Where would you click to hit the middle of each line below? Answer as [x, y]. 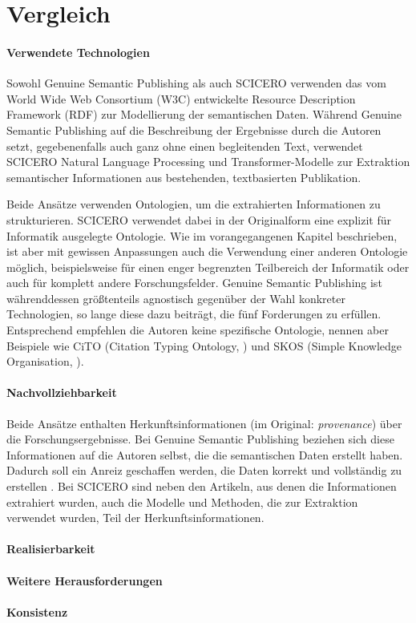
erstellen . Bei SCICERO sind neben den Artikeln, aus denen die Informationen [202, 486]
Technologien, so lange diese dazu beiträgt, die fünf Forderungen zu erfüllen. [194, 314]
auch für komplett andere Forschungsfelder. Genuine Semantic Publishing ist [194, 283]
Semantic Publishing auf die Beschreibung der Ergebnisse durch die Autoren [194, 129]
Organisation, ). [45, 361]
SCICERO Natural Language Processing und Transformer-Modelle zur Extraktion [208, 162]
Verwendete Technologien [78, 52]
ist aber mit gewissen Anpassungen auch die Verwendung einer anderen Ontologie [207, 251]
